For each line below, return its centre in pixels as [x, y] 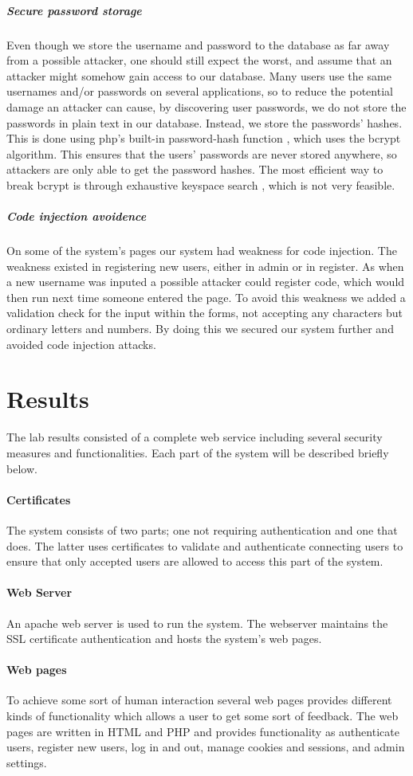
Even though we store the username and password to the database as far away [198, 44]
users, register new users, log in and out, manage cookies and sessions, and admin [206, 747]
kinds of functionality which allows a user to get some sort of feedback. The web [203, 716]
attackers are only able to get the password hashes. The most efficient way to [195, 169]
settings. [27, 762]
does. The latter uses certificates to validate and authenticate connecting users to [205, 545]
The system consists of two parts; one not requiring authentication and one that [202, 529]
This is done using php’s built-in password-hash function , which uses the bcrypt [204, 138]
